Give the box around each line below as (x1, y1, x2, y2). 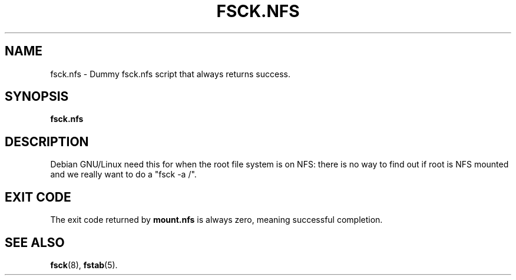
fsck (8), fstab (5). (50, 259, 118, 270)
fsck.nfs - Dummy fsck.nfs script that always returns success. (50, 68, 291, 79)
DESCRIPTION (5, 134, 89, 149)
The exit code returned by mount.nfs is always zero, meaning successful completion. (50, 215, 383, 225)
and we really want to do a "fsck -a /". (50, 169, 197, 180)
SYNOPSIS (5, 89, 69, 104)
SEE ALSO (5, 235, 65, 250)
